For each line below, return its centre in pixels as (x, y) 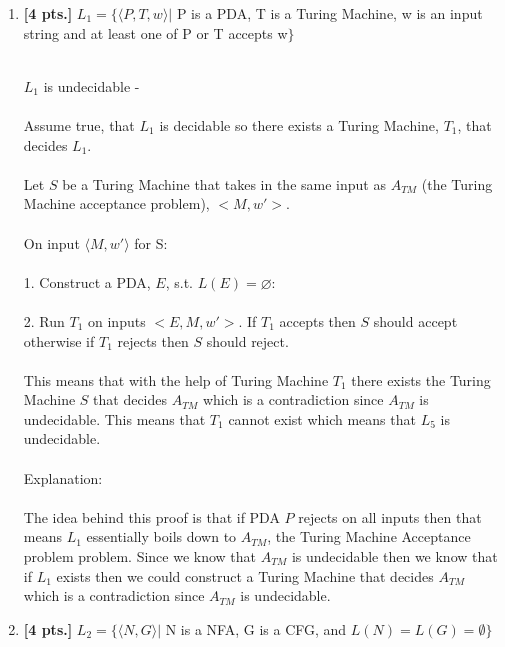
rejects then (153, 340)
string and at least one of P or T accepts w (155, 32)
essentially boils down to (161, 536)
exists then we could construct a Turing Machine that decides (245, 575)
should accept (415, 320)
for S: (151, 242)
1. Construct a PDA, (87, 281)
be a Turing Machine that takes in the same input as (224, 183)
